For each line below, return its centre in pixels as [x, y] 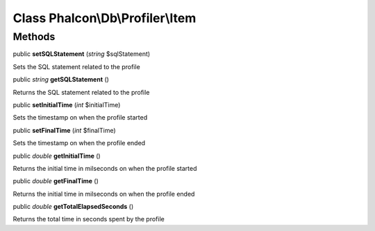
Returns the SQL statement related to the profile [81, 92]
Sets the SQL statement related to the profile [76, 66]
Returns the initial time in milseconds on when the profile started [105, 168]
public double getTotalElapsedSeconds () [73, 207]
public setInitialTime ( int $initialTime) [67, 104]
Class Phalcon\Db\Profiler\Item [105, 18]
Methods [34, 37]
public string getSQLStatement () [61, 80]
